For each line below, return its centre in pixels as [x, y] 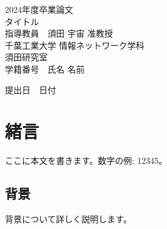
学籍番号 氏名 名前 [45, 69]
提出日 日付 [30, 89]
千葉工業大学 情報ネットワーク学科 [75, 45]
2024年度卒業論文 [39, 9]
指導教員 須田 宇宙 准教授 [59, 33]
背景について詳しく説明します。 [69, 219]
